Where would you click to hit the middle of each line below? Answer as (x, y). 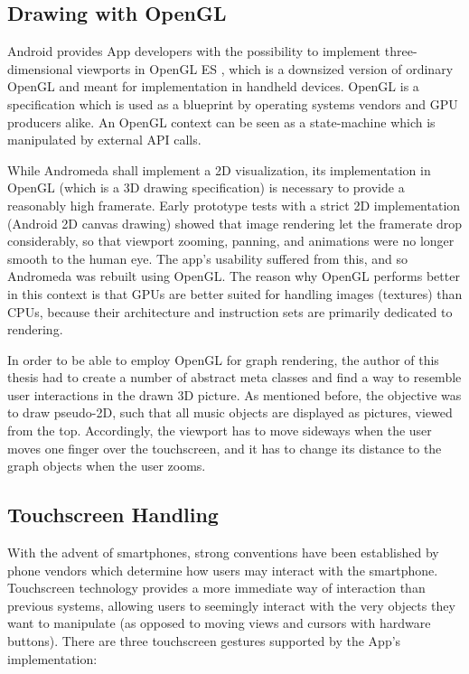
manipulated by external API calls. (104, 140)
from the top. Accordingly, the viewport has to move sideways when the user (220, 431)
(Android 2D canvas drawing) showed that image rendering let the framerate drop (235, 223)
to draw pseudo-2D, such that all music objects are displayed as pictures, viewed (230, 412)
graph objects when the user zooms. (107, 466)
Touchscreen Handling (113, 515)
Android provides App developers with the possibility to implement (194, 51)
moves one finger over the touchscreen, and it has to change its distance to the (225, 448)
